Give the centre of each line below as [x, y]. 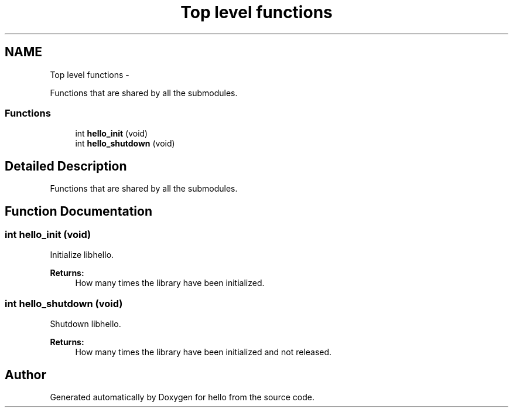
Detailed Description [66, 166]
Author [25, 374]
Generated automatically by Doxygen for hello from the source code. [182, 397]
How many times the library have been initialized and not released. [204, 352]
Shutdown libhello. [85, 324]
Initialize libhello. [82, 255]
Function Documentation [78, 211]
